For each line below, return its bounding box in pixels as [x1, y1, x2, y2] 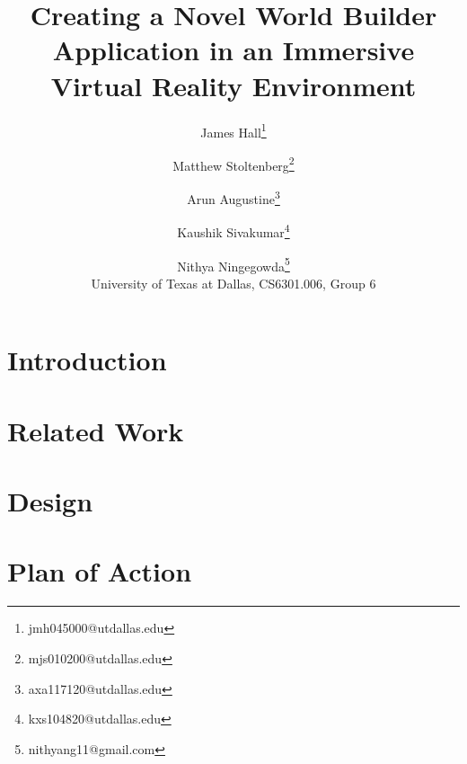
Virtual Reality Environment [50, 67, 417, 103]
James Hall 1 [200, 120, 267, 141]
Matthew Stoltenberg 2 [172, 153, 295, 174]
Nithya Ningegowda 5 [177, 253, 290, 275]
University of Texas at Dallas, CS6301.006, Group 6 [91, 273, 376, 292]
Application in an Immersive [52, 31, 415, 68]
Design [7, 483, 93, 520]
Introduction [7, 342, 167, 378]
